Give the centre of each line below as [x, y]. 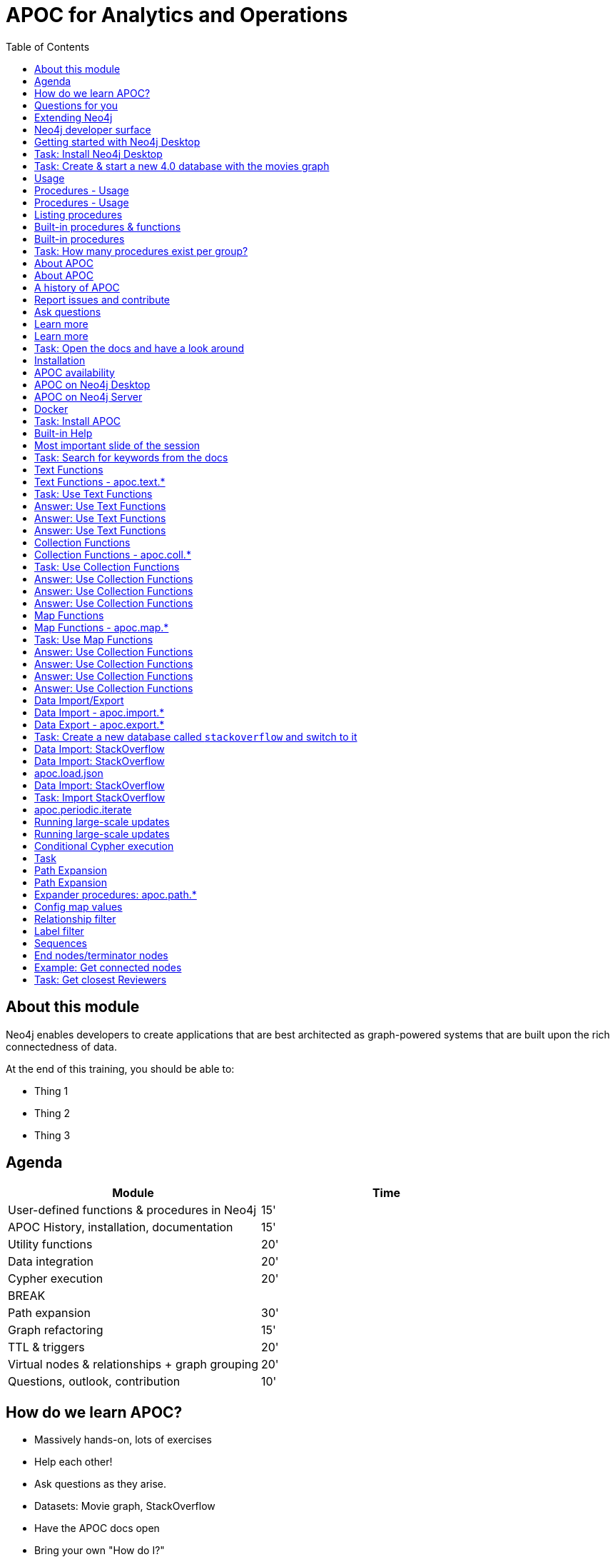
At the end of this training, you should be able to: [120, 1068]
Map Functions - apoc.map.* [102, 627]
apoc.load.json [69, 773]
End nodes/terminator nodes [101, 955]
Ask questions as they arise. [101, 1484]
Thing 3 [52, 1135]
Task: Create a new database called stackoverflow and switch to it [196, 736]
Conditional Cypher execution [104, 846]
